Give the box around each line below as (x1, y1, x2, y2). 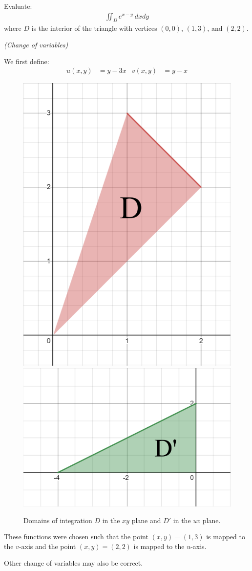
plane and (131, 515, 161, 525)
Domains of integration (23, 515, 92, 525)
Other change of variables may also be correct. (4, 557, 143, 568)
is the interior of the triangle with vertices (31, 23, 157, 33)
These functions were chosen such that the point (4, 531, 148, 542)
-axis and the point (19, 541, 76, 551)
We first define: (4, 56, 49, 66)
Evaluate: (4, 1, 32, 11)
